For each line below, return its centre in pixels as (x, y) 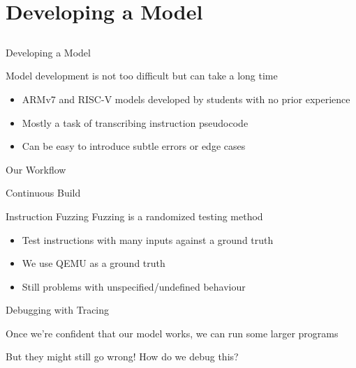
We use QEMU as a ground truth (94, 263)
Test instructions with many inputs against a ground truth (148, 239)
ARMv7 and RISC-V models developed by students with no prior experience (186, 99)
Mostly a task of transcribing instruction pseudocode (135, 122)
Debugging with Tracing (58, 310)
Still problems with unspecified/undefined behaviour (134, 286)
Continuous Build (43, 193)
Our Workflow (36, 169)
